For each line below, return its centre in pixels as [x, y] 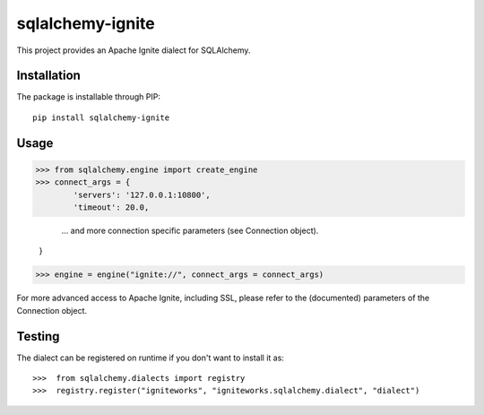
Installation [48, 76]
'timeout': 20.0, [111, 207]
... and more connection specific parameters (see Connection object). [190, 230]
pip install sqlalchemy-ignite [101, 117]
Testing [38, 336]
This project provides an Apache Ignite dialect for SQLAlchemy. [134, 50]
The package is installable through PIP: [89, 97]
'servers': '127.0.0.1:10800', [142, 195]
